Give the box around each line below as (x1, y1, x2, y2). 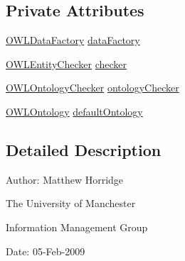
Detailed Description (6, 138, 162, 160)
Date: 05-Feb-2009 (6, 243, 85, 258)
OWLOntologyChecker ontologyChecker (6, 80, 179, 95)
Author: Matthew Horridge (6, 172, 124, 187)
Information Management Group (6, 219, 148, 234)
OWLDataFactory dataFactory (6, 33, 140, 48)
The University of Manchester (6, 196, 136, 211)
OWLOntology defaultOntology (6, 104, 143, 118)
